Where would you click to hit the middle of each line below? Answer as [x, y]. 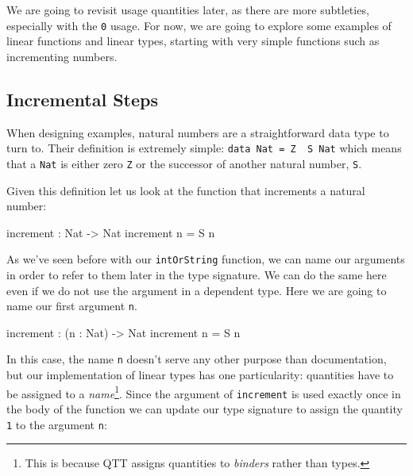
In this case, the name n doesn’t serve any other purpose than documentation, [197, 359]
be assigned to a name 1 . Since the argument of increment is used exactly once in [204, 392]
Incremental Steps [82, 99]
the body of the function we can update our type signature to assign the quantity [205, 408]
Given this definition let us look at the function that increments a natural [186, 190]
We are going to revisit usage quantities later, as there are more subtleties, [188, 10]
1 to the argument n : [57, 424]
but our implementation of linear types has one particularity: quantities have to [200, 375]
